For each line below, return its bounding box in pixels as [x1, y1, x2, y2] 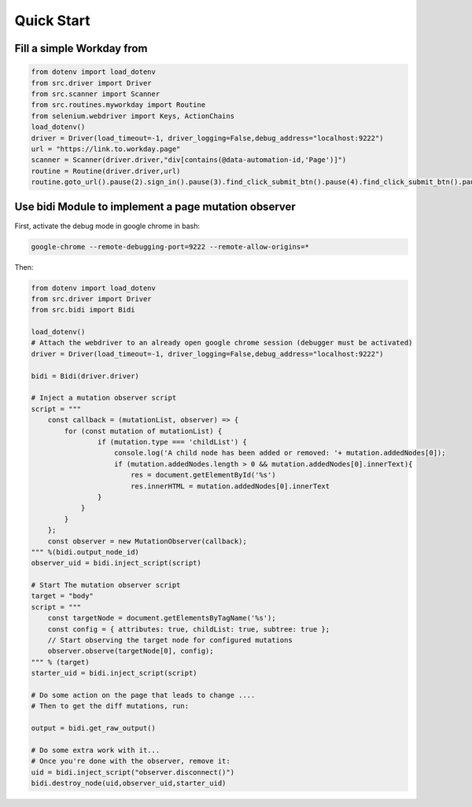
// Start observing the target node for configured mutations [47, 636, 293, 645]
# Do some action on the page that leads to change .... [31, 691, 256, 699]
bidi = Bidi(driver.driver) [31, 371, 139, 381]
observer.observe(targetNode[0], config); [47, 647, 214, 656]
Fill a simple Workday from [14, 42, 148, 55]
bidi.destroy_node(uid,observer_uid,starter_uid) [31, 779, 227, 788]
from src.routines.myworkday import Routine [31, 101, 206, 109]
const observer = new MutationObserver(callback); [47, 536, 247, 546]
